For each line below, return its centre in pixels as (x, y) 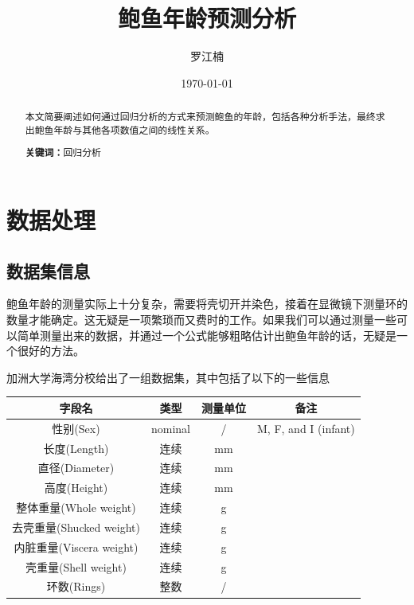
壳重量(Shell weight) (76, 566)
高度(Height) (76, 488)
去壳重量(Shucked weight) (76, 527)
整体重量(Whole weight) (76, 507)
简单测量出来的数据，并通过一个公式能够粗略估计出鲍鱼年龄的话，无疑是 (207, 335)
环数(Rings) (76, 586)
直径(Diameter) (76, 468)
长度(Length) (76, 448)
